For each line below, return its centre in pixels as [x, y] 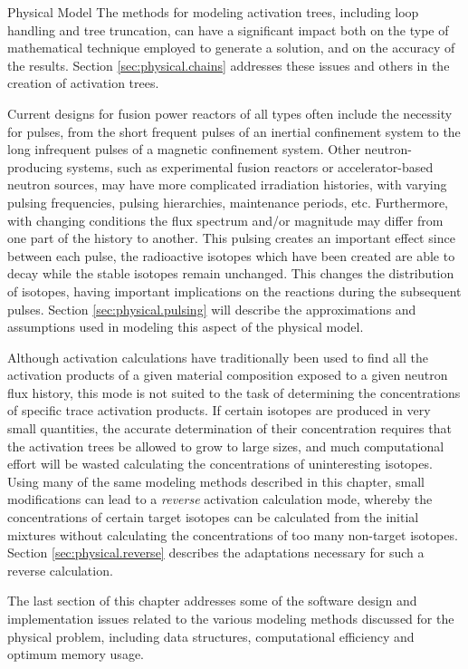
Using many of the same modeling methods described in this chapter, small [216, 481]
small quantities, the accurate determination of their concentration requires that [229, 428]
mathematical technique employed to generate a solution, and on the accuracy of [231, 48]
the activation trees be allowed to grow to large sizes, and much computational [226, 446]
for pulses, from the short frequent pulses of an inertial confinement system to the [234, 131]
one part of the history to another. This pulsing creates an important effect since [231, 238]
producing [35, 166]
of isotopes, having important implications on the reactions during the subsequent [234, 291]
